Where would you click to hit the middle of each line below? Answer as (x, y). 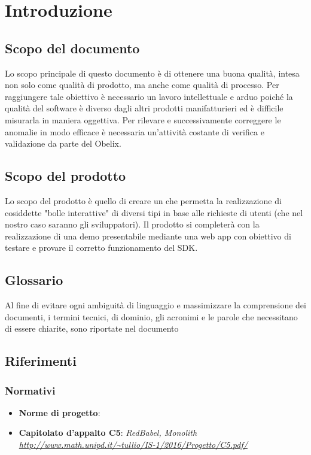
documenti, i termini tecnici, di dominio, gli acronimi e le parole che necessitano (151, 316)
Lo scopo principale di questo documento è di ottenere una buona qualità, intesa (152, 73)
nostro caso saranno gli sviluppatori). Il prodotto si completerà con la (132, 224)
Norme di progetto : (60, 412)
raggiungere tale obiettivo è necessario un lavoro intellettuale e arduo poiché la (149, 96)
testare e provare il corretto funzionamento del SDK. (101, 248)
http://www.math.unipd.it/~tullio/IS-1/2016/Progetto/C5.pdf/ (133, 445)
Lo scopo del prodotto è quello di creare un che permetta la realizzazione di (143, 200)
